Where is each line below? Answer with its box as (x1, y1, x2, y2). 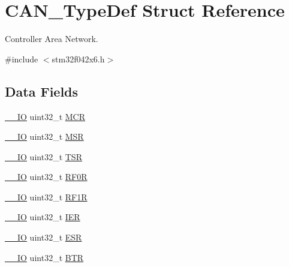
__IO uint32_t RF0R (5, 170, 88, 183)
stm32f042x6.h (52, 52, 105, 65)
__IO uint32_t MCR (5, 110, 85, 122)
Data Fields (5, 82, 79, 100)
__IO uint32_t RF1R (5, 190, 88, 203)
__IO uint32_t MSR (5, 130, 84, 143)
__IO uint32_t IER (5, 211, 80, 223)
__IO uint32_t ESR (5, 231, 82, 244)
